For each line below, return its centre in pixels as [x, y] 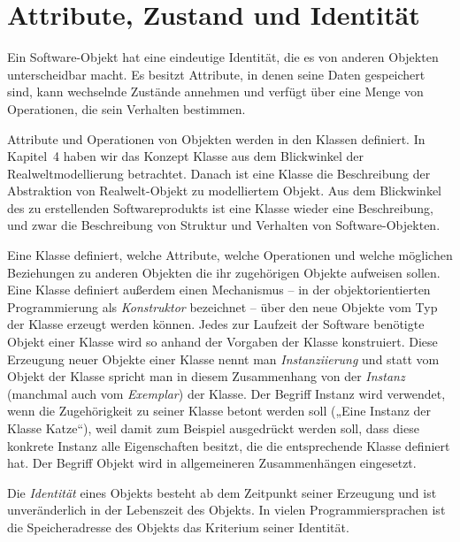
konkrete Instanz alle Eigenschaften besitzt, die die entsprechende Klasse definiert [229, 445]
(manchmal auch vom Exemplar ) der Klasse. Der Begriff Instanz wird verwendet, [226, 393]
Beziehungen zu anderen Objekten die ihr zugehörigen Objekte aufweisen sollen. [224, 272]
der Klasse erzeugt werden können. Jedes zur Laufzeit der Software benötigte [216, 324]
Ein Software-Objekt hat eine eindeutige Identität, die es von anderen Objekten [223, 57]
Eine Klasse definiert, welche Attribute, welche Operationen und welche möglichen [230, 255]
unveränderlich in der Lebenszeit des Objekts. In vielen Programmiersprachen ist [226, 510]
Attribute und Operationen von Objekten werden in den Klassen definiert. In [216, 138]
